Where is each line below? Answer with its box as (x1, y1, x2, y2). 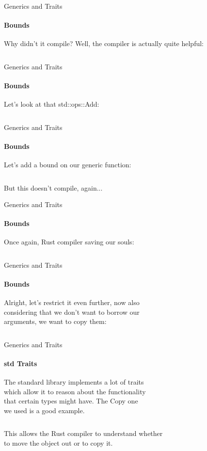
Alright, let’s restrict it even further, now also (4, 297, 140, 307)
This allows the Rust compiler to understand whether (4, 428, 163, 438)
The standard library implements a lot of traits (4, 377, 144, 387)
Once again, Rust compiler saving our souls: (4, 236, 134, 246)
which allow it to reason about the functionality (4, 386, 146, 396)
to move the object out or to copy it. (4, 438, 113, 448)
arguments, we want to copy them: (4, 316, 107, 326)
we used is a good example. (4, 405, 85, 415)
